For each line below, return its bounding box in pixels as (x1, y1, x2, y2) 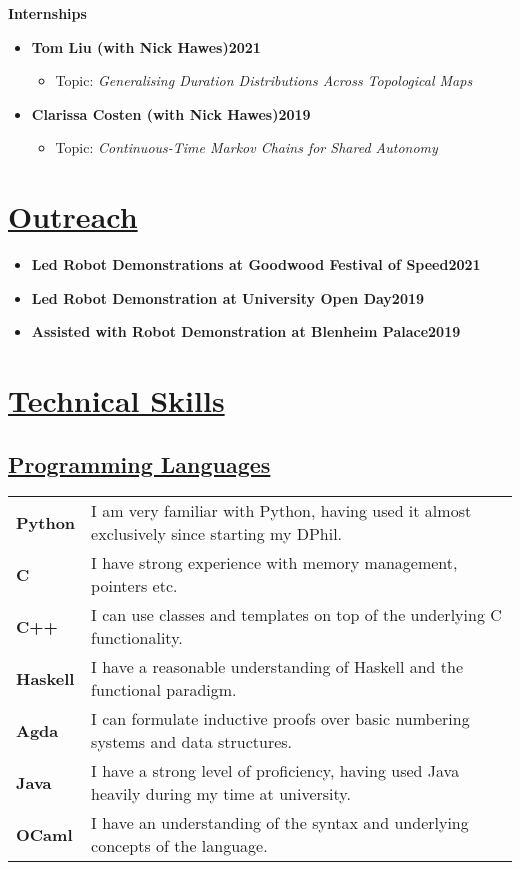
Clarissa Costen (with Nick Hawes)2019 (31, 103, 311, 124)
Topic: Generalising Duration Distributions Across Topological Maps (55, 70, 473, 91)
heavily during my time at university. (91, 782, 351, 806)
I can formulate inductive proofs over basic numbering (91, 707, 470, 731)
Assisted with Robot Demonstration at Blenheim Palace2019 (31, 321, 461, 342)
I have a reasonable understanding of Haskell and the (91, 655, 464, 679)
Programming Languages (8, 448, 271, 479)
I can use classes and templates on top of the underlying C (91, 603, 502, 627)
